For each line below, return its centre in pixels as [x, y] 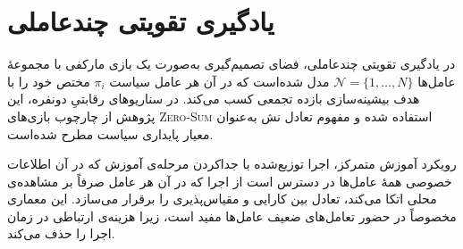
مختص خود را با [49, 81]
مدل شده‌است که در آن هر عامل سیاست [219, 81]
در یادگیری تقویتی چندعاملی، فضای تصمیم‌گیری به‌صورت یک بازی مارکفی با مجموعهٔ [231, 64]
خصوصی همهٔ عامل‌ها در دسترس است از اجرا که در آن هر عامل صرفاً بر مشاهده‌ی [230, 181]
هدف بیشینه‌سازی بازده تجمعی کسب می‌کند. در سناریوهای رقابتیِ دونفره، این [214, 99]
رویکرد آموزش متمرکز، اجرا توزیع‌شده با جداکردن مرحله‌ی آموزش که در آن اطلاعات [232, 164]
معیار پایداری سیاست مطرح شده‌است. [110, 133]
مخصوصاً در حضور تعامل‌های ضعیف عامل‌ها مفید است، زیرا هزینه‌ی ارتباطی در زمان [232, 216]
